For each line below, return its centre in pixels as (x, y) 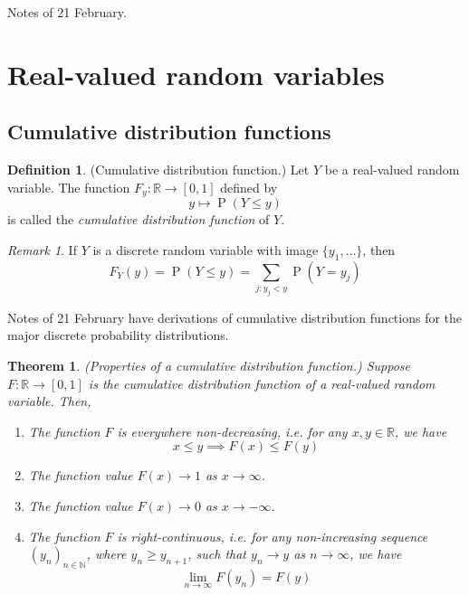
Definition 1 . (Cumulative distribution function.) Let (158, 170)
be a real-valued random (392, 170)
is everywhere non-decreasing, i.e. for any (232, 431)
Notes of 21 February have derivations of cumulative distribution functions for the (235, 317)
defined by (249, 187)
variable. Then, (49, 401)
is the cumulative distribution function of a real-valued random (262, 383)
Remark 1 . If (42, 249)
